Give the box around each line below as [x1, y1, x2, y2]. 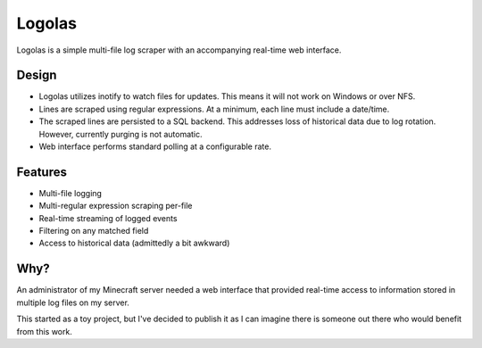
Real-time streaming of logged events [38, 212, 178, 223]
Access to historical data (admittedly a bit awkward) [38, 237, 230, 249]
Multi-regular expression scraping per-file [38, 201, 193, 211]
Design [16, 68, 57, 83]
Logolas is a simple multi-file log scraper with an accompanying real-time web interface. [16, 45, 342, 55]
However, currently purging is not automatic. [38, 128, 203, 139]
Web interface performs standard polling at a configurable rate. [38, 141, 272, 152]
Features [16, 164, 67, 179]
